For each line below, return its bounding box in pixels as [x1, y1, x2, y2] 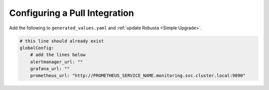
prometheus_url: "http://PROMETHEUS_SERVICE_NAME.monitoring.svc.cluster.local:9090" [30, 73, 246, 79]
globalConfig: [19, 45, 54, 51]
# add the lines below [30, 52, 86, 58]
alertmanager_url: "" [30, 59, 83, 65]
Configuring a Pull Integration [9, 7, 134, 18]
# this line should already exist [19, 38, 104, 44]
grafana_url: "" [30, 66, 70, 72]
